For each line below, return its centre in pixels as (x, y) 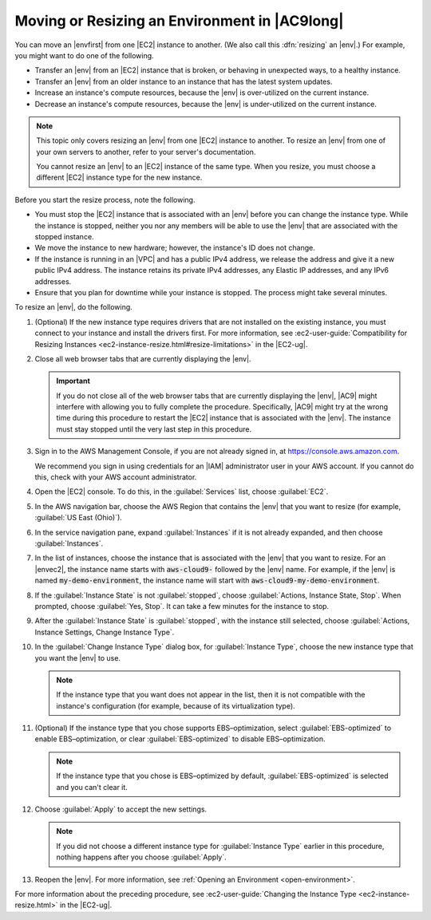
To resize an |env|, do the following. (74, 307)
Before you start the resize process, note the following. (105, 199)
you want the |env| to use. (78, 657)
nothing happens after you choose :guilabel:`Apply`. (141, 857)
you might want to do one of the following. (85, 55)
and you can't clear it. (92, 787)
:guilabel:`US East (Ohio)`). (79, 518)
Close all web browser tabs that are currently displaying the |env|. (143, 358)
